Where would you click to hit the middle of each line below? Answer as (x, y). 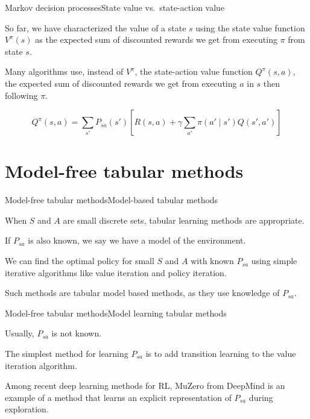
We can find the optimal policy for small (80, 261)
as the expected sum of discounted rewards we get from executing (156, 39)
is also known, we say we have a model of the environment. (137, 240)
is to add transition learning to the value (221, 354)
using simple (274, 261)
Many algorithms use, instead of (64, 71)
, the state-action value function (194, 71)
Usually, (20, 333)
